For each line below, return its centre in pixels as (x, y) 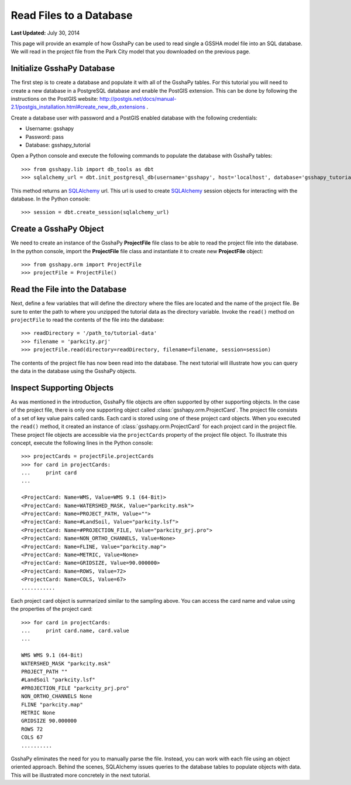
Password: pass (45, 137)
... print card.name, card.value (75, 631)
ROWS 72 (32, 729)
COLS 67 (32, 738)
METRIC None (38, 713)
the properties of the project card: (52, 609)
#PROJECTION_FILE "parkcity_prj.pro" (75, 688)
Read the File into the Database (69, 289)
